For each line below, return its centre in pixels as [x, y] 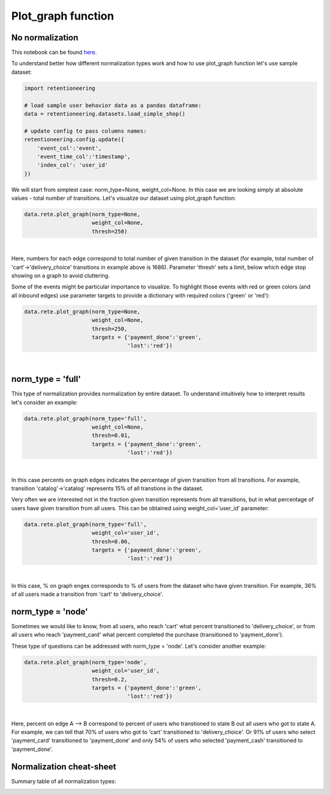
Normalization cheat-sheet [64, 767]
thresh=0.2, [110, 679]
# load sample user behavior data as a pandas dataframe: [113, 105]
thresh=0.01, [111, 436]
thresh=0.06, [111, 541]
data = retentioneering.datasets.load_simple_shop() [105, 114]
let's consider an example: [44, 402]
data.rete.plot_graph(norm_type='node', [85, 662]
